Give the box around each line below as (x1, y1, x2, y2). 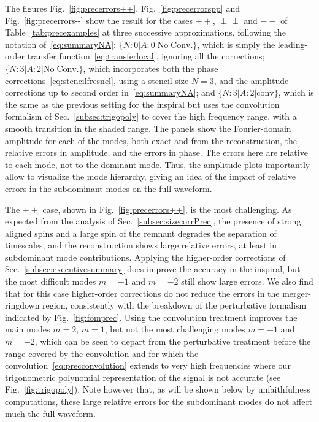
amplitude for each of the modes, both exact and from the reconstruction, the (5, 134, 297, 147)
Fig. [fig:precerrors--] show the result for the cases (5, 13, 193, 26)
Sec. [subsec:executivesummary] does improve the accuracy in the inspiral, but (5, 263, 301, 275)
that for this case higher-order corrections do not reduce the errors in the (5, 286, 280, 299)
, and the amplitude (213, 74, 289, 86)
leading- (277, 37, 308, 50)
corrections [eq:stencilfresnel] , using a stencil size (5, 74, 189, 86)
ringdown (5, 299, 40, 312)
